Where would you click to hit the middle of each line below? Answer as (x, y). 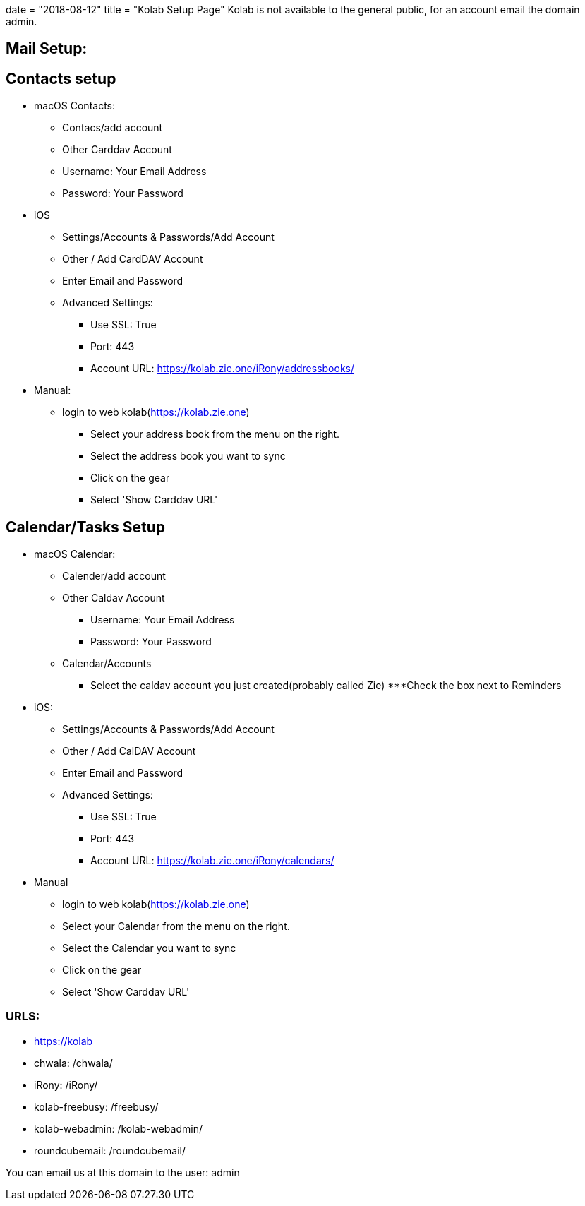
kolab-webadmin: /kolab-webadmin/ (118, 1128)
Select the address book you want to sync (188, 456)
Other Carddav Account (117, 150)
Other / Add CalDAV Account (129, 751)
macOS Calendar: (75, 554)
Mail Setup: (47, 49)
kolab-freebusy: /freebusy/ (96, 1106)
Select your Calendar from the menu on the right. (176, 926)
